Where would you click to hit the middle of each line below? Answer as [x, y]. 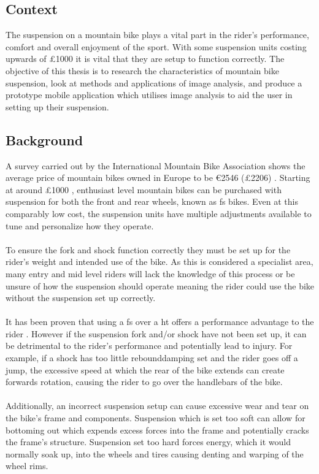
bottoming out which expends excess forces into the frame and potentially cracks [157, 430]
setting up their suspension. [57, 106]
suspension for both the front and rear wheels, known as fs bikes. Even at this [152, 201]
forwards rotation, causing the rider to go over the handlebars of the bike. [144, 382]
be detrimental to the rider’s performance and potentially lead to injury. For [149, 346]
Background [44, 140]
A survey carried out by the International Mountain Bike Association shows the [156, 165]
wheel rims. [27, 466]
